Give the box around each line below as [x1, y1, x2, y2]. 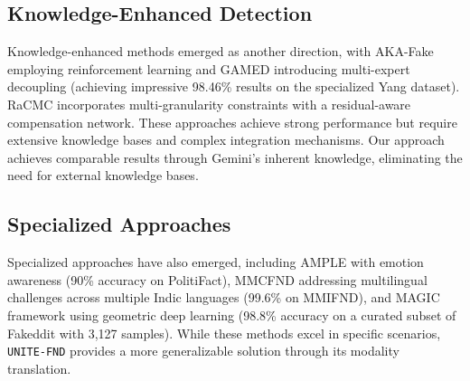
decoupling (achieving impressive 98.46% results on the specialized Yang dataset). [7, 77, 460, 96]
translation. [7, 358, 71, 377]
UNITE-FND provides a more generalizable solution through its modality [7, 341, 399, 360]
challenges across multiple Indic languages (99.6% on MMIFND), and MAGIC [7, 288, 440, 307]
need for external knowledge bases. [7, 166, 199, 185]
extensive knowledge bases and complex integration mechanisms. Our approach [7, 130, 445, 149]
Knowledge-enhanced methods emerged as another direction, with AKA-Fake [7, 42, 434, 61]
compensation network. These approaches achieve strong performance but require [7, 112, 457, 131]
